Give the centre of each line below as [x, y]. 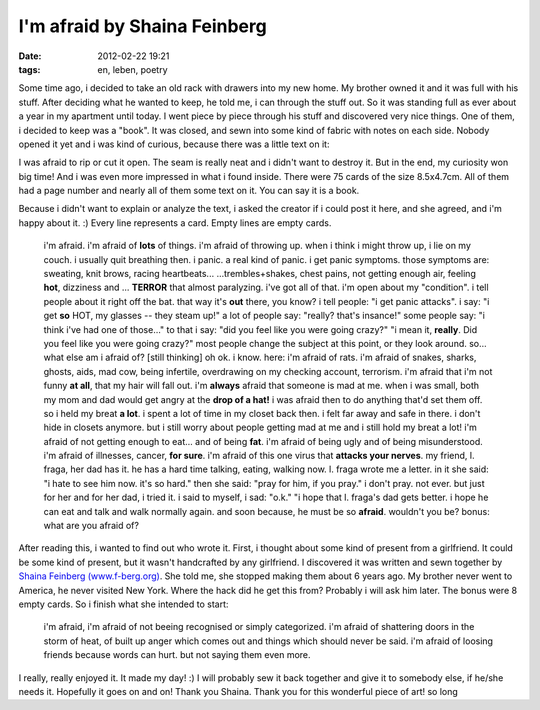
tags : [29, 69]
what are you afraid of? [91, 526]
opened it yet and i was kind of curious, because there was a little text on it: [174, 144]
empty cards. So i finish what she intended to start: [123, 604]
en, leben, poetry [132, 69]
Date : [30, 56]
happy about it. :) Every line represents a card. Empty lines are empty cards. [175, 222]
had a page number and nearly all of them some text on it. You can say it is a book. [189, 191]
